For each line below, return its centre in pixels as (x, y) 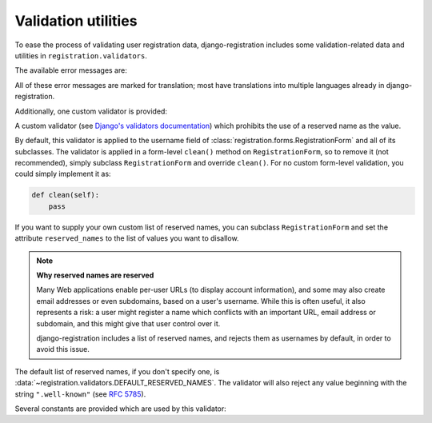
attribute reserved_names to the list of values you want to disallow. (127, 238)
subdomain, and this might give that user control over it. (128, 323)
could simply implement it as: (63, 174)
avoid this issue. (63, 349)
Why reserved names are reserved (95, 275)
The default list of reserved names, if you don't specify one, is (117, 371)
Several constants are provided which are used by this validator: (121, 409)
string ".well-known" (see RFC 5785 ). (80, 394)
